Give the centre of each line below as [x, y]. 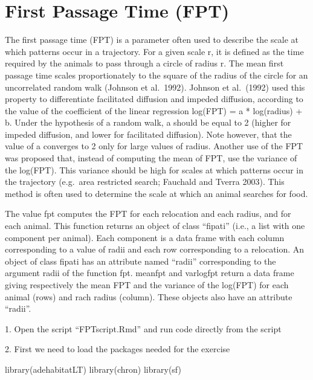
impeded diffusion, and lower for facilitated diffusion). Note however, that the [148, 134]
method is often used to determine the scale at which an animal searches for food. [156, 193]
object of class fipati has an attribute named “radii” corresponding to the [140, 261]
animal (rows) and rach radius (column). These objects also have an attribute [149, 296]
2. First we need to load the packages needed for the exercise [118, 349]
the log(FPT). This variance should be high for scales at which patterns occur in [154, 169]
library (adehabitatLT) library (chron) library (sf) [93, 369]
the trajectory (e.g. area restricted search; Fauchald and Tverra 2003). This [145, 182]
